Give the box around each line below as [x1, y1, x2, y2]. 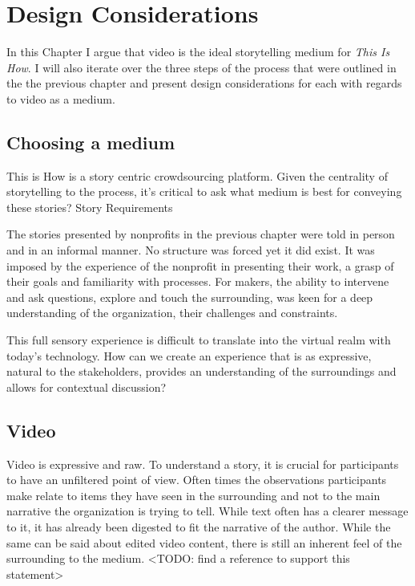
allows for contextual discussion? [6, 378, 167, 395]
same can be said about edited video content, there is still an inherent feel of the [6, 534, 402, 551]
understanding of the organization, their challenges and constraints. [6, 304, 338, 321]
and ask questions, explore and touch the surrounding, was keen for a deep [6, 288, 373, 305]
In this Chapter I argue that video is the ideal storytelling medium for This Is [6, 43, 390, 60]
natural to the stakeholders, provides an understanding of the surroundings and [6, 363, 397, 380]
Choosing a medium [6, 129, 175, 154]
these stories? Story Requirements [6, 198, 173, 215]
